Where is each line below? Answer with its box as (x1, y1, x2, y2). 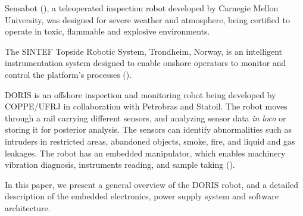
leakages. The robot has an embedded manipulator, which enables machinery (5, 146, 286, 159)
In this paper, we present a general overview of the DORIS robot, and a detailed (5, 178, 299, 190)
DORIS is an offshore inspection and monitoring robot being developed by (5, 88, 276, 101)
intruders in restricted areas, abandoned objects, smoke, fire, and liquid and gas (5, 134, 295, 147)
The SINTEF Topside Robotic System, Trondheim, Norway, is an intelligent (5, 45, 283, 57)
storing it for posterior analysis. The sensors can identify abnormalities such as (5, 123, 292, 136)
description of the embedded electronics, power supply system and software (5, 190, 279, 202)
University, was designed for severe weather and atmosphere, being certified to (5, 13, 290, 26)
